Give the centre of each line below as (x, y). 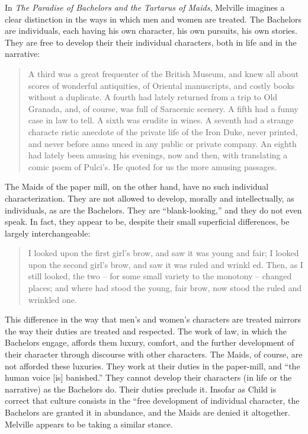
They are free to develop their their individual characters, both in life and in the (151, 42)
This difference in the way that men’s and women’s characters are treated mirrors (153, 319)
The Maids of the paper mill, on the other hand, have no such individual (137, 186)
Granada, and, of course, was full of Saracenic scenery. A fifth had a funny (163, 108)
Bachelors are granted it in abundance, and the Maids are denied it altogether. (148, 412)
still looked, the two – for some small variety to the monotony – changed (160, 276)
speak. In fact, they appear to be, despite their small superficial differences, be (147, 221)
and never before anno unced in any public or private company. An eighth (162, 143)
